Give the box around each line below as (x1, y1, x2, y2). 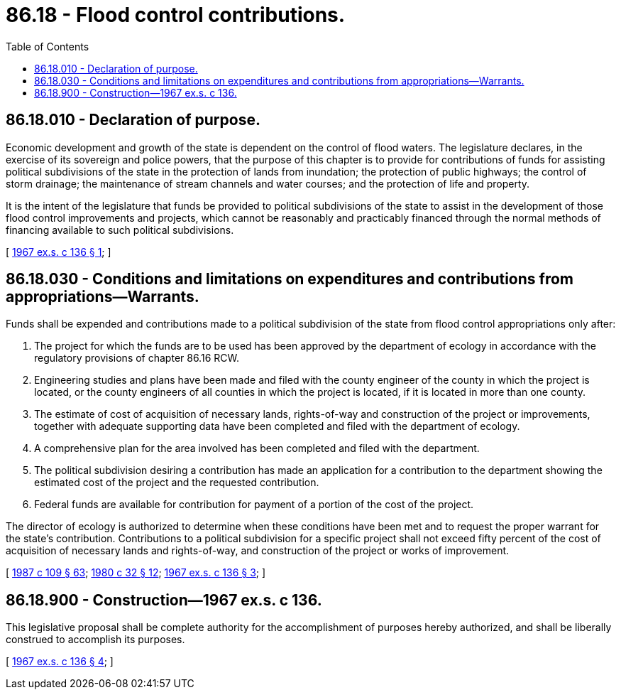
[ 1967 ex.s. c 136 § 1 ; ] (6, 245, 111, 258)
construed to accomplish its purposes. (6, 633, 185, 646)
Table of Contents (6, 40, 89, 53)
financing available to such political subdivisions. (6, 223, 234, 236)
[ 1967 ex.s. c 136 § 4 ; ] (6, 655, 114, 668)
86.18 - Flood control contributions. (6, 3, 346, 27)
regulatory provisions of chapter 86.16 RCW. (34, 352, 239, 365)
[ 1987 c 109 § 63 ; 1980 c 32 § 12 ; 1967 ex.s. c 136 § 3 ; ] (6, 566, 266, 579)
